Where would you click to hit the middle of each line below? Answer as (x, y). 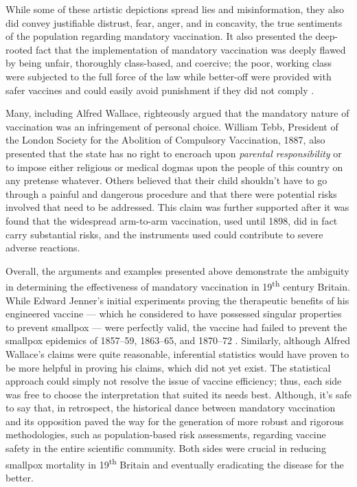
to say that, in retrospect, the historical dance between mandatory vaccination (171, 408)
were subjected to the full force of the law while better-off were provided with (169, 76)
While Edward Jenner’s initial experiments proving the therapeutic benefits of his (177, 300)
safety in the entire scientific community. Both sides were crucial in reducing (166, 448)
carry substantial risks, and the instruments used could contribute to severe (164, 234)
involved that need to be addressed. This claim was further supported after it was (177, 207)
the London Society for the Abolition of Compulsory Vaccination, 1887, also (165, 140)
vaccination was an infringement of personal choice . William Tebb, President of (172, 126)
